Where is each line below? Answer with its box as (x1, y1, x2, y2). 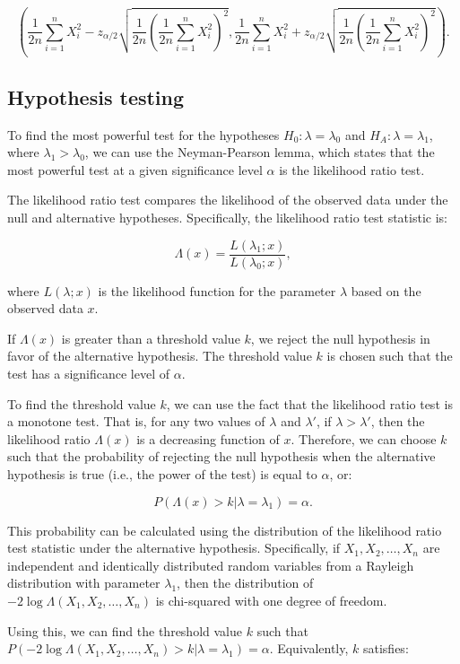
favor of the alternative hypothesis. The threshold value (7, 346, 312, 365)
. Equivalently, (269, 639, 349, 658)
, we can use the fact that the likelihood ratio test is (166, 394, 453, 413)
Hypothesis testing (7, 83, 185, 110)
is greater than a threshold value (61, 328, 240, 347)
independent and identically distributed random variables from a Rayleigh (7, 555, 414, 574)
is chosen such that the (326, 346, 453, 365)
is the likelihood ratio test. (279, 160, 425, 179)
